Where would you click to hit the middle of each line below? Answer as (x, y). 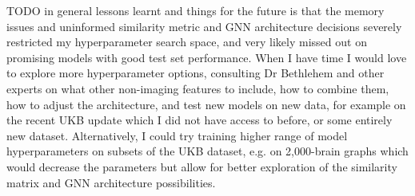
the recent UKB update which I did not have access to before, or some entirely (200, 120)
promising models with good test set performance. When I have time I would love (207, 57)
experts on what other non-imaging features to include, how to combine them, (198, 88)
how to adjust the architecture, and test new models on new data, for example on (206, 104)
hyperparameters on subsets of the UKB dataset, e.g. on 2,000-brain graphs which (207, 151)
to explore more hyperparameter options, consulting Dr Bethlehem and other (196, 73)
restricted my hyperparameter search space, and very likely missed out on (187, 42)
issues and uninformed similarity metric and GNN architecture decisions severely (204, 26)
